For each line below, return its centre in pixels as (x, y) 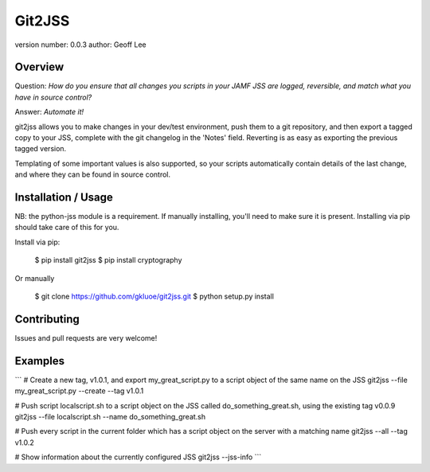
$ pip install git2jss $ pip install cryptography (108, 260)
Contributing (47, 319)
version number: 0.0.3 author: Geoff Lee (80, 45)
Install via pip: (37, 242)
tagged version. (41, 149)
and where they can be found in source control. (93, 174)
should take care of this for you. (67, 228)
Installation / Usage (64, 197)
